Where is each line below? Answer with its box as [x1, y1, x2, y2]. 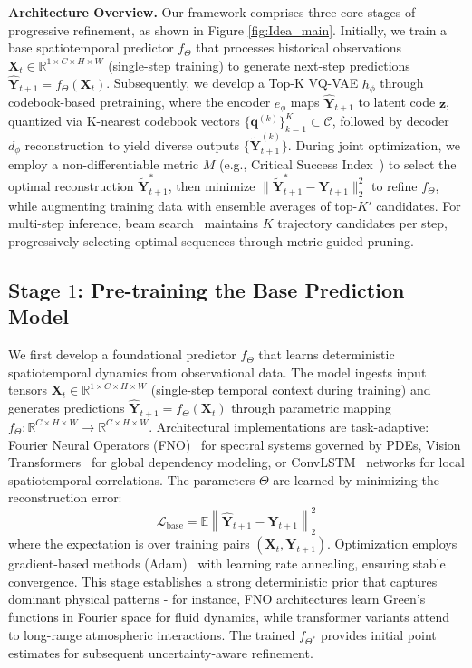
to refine [371, 176, 418, 195]
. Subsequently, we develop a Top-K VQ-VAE [106, 73, 359, 92]
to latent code [358, 92, 436, 111]
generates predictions [8, 398, 125, 417]
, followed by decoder [332, 111, 449, 130]
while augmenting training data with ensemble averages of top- [8, 196, 358, 215]
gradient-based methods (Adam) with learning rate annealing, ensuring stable [8, 554, 446, 573]
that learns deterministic [258, 345, 395, 364]
